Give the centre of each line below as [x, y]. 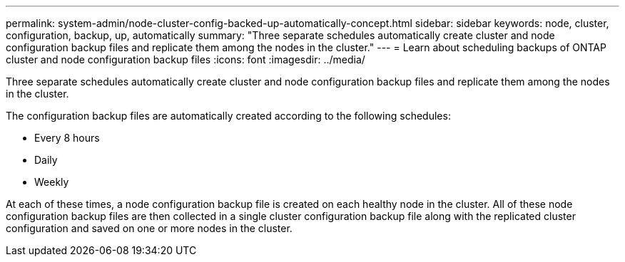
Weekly [52, 182]
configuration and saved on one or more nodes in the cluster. [149, 228]
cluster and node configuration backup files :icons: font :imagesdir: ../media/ [186, 59]
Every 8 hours [67, 138]
